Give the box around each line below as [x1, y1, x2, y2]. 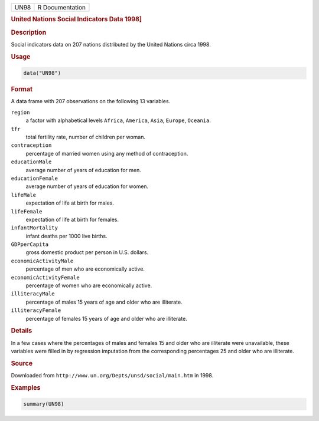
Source [11, 359, 33, 367]
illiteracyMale [11, 291, 56, 297]
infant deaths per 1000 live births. [25, 232, 108, 239]
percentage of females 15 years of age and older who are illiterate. [25, 315, 187, 322]
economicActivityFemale [11, 274, 80, 281]
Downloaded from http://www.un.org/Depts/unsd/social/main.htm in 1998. [11, 372, 214, 379]
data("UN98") [23, 70, 61, 77]
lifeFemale [11, 208, 43, 215]
